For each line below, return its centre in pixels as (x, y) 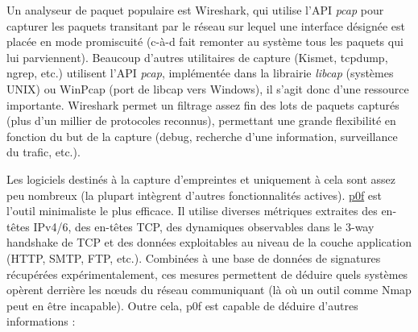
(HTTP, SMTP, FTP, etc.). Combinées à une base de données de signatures (194, 257)
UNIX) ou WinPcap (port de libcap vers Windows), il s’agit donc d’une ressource (208, 88)
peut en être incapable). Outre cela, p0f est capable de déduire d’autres (182, 305)
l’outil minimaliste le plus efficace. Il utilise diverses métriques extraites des (192, 211)
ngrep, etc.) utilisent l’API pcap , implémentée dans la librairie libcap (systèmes (200, 73)
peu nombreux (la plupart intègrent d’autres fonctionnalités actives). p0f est (195, 195)
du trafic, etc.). (43, 152)
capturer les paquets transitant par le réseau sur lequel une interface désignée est (206, 25)
